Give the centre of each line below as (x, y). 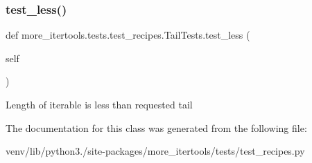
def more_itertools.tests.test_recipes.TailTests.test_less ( (128, 35)
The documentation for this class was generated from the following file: (156, 127)
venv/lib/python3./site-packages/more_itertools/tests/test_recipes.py (155, 151)
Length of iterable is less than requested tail (99, 104)
